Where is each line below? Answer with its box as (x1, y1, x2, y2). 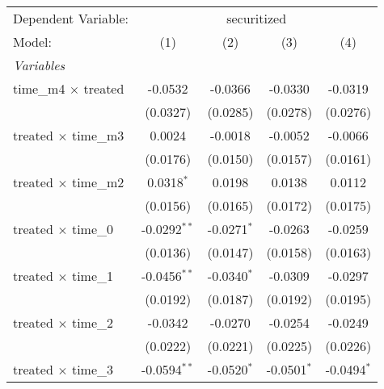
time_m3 (71, 126, 124, 144)
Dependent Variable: (13, 9, 129, 27)
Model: (13, 32, 53, 51)
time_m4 (13, 79, 65, 98)
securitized (226, 9, 287, 27)
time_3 (71, 360, 114, 379)
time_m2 (71, 173, 124, 191)
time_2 (71, 313, 114, 332)
